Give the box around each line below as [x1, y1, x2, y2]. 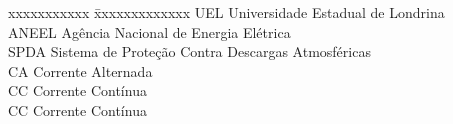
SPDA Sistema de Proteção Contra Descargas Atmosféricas [8, 41, 371, 62]
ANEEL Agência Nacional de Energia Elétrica [8, 21, 291, 42]
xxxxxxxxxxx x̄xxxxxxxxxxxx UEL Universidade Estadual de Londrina [8, 2, 445, 22]
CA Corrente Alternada [8, 60, 153, 81]
